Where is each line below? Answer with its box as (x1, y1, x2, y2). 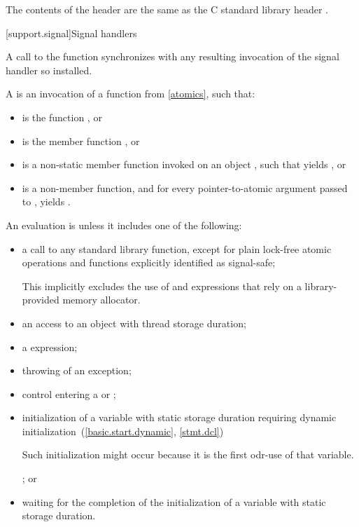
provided (22, 292, 59, 307)
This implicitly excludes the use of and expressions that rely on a (22, 278, 302, 293)
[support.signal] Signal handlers (6, 25, 137, 40)
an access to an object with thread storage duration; (22, 315, 246, 330)
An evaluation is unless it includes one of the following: (6, 217, 242, 232)
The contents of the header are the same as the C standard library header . (6, 2, 328, 16)
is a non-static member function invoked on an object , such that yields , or (22, 157, 346, 172)
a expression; (22, 339, 78, 354)
